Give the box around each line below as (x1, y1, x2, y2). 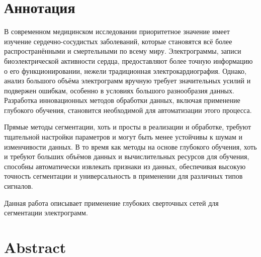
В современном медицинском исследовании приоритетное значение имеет (4, 26, 230, 37)
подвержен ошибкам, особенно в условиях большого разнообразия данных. (4, 85, 234, 95)
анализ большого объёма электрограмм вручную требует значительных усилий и (4, 75, 251, 86)
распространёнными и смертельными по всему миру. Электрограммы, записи (4, 46, 241, 56)
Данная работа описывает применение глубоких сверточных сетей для (4, 197, 219, 208)
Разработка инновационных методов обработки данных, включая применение (4, 95, 240, 105)
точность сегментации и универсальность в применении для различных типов (4, 171, 243, 181)
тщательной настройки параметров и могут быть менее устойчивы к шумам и (4, 132, 243, 142)
